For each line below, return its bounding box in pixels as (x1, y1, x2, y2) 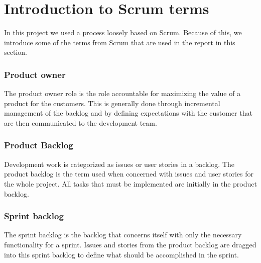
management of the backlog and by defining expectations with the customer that (4, 108, 252, 118)
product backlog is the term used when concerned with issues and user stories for (4, 168, 254, 179)
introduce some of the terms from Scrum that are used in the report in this (4, 37, 235, 47)
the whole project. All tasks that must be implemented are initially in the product (4, 178, 257, 189)
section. (4, 47, 27, 57)
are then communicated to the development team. (4, 117, 157, 128)
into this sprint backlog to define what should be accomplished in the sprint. (4, 249, 239, 259)
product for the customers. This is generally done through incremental (4, 98, 220, 108)
